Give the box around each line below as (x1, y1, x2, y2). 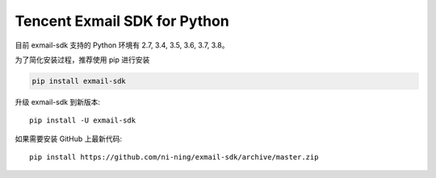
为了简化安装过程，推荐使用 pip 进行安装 (15, 55, 150, 64)
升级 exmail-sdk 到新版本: (15, 97, 101, 106)
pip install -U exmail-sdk (29, 116, 136, 125)
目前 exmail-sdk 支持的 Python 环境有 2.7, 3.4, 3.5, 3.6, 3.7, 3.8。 (15, 40, 229, 50)
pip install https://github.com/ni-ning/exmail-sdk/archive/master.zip (29, 153, 319, 162)
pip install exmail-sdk (31, 77, 127, 85)
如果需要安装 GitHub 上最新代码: (15, 134, 123, 143)
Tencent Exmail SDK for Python (15, 12, 229, 30)
